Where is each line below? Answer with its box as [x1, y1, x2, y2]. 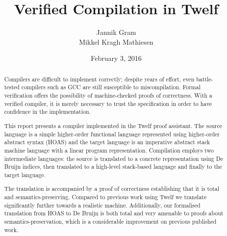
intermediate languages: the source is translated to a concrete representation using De [4, 154, 224, 162]
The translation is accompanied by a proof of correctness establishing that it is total [4, 184, 220, 193]
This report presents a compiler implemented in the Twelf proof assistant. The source [4, 121, 223, 130]
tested [4, 83, 20, 91]
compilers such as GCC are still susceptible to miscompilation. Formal [21, 83, 201, 91]
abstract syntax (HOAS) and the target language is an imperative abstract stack [4, 138, 210, 146]
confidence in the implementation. [4, 107, 91, 116]
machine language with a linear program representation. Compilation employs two [4, 146, 214, 154]
